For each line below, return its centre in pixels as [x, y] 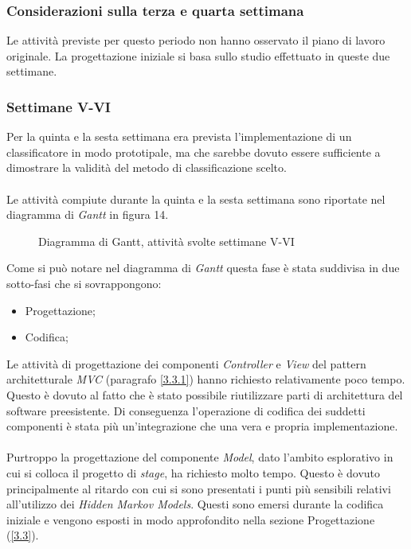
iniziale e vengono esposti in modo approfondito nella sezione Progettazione [191, 519]
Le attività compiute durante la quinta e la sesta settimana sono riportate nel [196, 199]
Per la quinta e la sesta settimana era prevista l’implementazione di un [179, 136]
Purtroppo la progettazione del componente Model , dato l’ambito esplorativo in [200, 457]
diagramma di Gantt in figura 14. [88, 214]
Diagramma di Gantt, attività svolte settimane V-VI [166, 241]
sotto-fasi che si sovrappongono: [84, 283]
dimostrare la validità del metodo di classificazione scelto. [147, 167]
